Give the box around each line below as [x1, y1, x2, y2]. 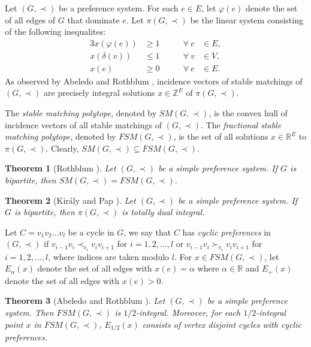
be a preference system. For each [59, 2, 179, 14]
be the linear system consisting [190, 13, 303, 26]
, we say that [123, 225, 171, 238]
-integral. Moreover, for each [136, 306, 241, 319]
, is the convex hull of [209, 107, 288, 119]
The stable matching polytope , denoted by [5, 107, 157, 119]
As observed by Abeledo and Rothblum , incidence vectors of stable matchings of [5, 74, 303, 87]
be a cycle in [68, 225, 114, 238]
